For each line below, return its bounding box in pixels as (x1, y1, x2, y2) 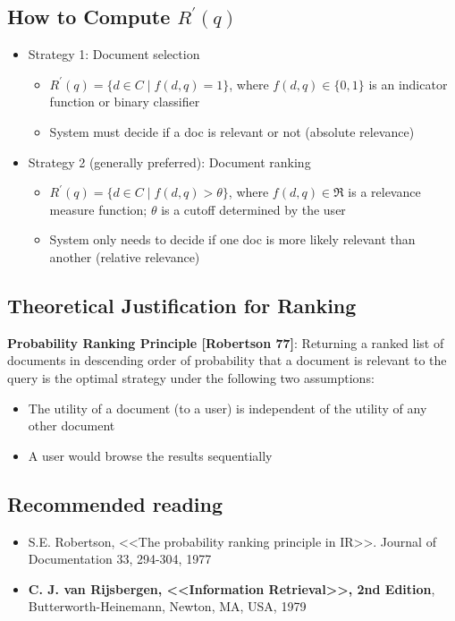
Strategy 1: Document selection (28, 45, 200, 64)
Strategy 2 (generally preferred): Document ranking (28, 152, 311, 171)
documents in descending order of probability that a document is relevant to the (7, 351, 447, 370)
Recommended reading (7, 489, 223, 517)
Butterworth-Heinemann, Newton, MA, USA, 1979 (28, 597, 307, 616)
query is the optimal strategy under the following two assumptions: (7, 368, 375, 387)
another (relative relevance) (49, 247, 200, 266)
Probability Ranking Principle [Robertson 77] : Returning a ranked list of (7, 333, 444, 352)
